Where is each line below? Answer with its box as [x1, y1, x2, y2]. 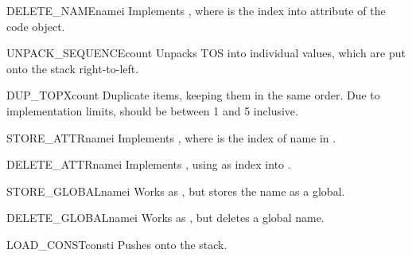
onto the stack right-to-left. [6, 60, 139, 76]
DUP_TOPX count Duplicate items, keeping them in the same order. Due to [6, 87, 380, 103]
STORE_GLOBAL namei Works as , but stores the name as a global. [6, 182, 345, 199]
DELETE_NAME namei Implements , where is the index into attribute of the [6, 2, 386, 18]
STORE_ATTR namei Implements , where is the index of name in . [6, 129, 336, 146]
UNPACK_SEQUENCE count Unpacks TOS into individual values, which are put [6, 45, 406, 61]
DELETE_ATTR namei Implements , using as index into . [6, 156, 291, 173]
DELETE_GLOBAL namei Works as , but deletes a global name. [6, 209, 325, 226]
